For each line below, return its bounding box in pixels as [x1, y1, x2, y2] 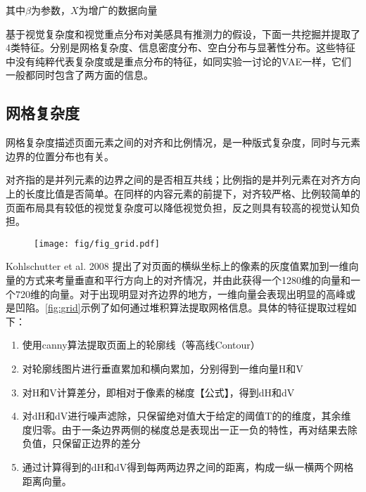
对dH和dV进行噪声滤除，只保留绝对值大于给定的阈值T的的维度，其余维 [22, 408, 351, 423]
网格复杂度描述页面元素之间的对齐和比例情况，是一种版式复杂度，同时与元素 [6, 135, 360, 150]
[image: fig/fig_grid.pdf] [34, 238, 160, 249]
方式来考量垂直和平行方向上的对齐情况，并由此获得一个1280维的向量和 [25, 272, 351, 287]
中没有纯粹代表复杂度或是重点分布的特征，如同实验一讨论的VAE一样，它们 [6, 53, 351, 68]
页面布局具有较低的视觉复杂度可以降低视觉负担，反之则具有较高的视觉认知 [6, 200, 351, 214]
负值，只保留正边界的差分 [22, 436, 141, 451]
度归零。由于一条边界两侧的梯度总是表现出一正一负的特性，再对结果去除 [22, 422, 358, 436]
